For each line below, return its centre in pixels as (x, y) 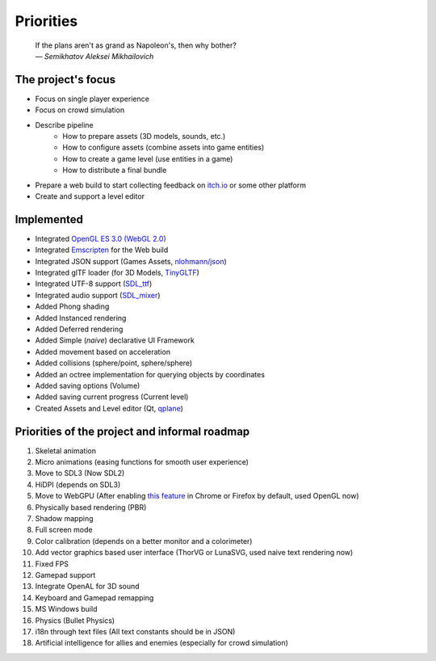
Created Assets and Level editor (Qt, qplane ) (109, 408)
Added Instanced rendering (81, 318)
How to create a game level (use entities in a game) (148, 158)
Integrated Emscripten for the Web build (102, 250)
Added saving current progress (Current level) (112, 397)
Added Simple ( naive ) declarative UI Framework (115, 340)
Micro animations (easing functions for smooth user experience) (142, 462)
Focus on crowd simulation (80, 110)
